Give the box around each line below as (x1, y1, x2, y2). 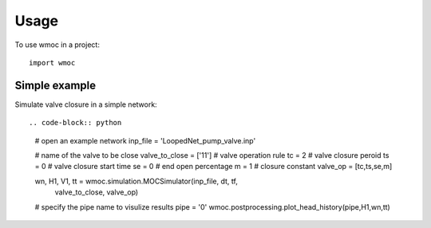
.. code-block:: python (29, 118, 122, 128)
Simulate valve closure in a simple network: (14, 100, 157, 109)
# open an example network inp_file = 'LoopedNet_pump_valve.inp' (34, 136, 256, 145)
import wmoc (29, 58, 76, 67)
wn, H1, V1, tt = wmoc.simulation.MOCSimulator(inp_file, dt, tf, (34, 176, 239, 186)
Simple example (14, 78, 97, 92)
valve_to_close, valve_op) (54, 187, 139, 197)
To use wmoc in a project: (14, 40, 100, 49)
